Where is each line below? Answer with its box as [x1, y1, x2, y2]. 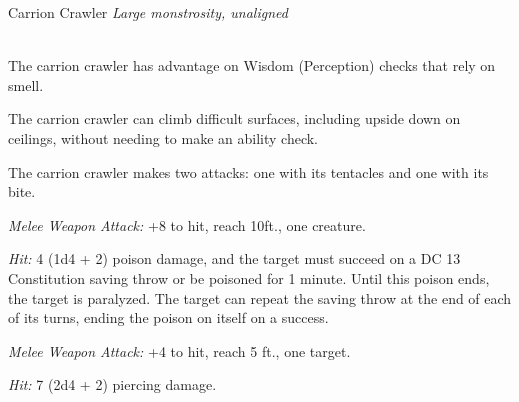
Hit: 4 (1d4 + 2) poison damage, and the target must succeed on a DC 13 [8, 248, 461, 269]
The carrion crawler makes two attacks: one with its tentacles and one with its [8, 161, 489, 182]
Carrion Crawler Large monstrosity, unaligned [8, 2, 288, 22]
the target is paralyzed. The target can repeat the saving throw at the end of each [8, 287, 512, 308]
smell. [8, 74, 44, 95]
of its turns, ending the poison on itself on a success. [8, 307, 329, 328]
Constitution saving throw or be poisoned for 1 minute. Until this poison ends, [8, 267, 490, 288]
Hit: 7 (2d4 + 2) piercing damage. [8, 374, 217, 395]
